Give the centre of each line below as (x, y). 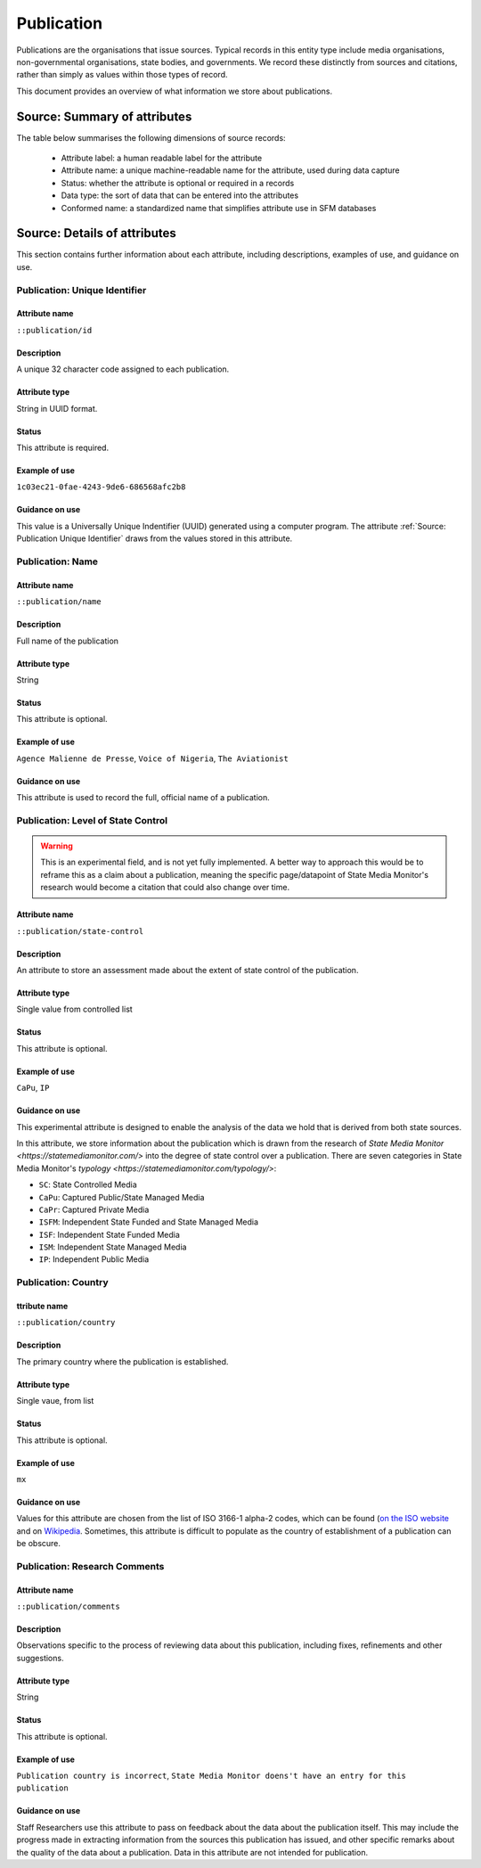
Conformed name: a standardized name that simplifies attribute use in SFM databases (219, 208)
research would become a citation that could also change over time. (165, 888)
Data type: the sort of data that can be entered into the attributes (179, 195)
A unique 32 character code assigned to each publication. (123, 369)
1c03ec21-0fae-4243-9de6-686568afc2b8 (101, 487)
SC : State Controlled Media (88, 1184)
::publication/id (54, 330)
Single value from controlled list (74, 1009)
